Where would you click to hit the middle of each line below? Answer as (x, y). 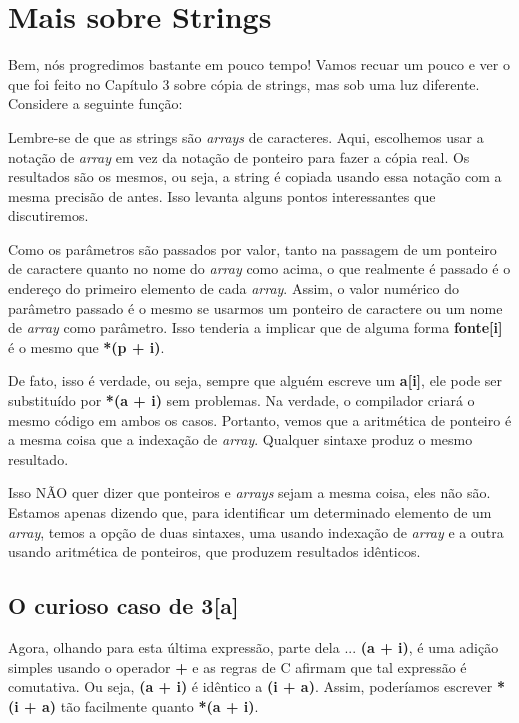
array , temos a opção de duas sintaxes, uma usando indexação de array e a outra (256, 531)
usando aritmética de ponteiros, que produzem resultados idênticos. (214, 551)
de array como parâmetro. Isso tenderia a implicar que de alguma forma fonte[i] (255, 327)
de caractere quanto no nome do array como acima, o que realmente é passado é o (259, 268)
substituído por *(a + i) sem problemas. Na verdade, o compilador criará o (241, 400)
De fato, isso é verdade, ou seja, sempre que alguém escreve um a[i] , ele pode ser (255, 380)
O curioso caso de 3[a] (123, 605)
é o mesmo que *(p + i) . (86, 346)
